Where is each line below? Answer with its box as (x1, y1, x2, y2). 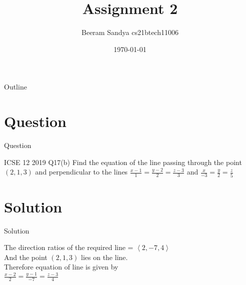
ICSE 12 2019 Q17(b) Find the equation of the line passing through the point (4, 156, 242, 167)
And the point (4, 251, 47, 262)
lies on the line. (81, 251, 128, 262)
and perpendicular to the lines (35, 166, 128, 177)
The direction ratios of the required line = (4, 242, 133, 252)
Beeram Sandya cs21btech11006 (81, 27, 178, 37)
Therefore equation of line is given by (4, 261, 118, 272)
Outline (4, 81, 27, 92)
